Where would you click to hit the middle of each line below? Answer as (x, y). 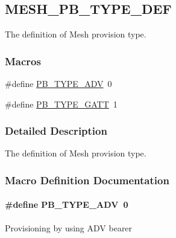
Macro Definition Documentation (87, 180)
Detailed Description (56, 131)
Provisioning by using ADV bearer (69, 227)
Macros (23, 61)
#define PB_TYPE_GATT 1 (61, 104)
